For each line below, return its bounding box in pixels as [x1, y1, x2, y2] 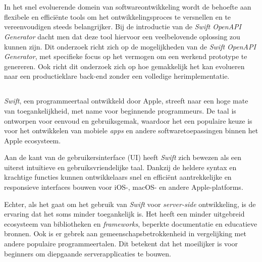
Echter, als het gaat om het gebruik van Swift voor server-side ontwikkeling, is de [4, 198, 256, 209]
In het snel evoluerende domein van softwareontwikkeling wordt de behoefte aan [4, 2, 251, 12]
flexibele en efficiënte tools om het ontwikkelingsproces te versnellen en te [4, 11, 231, 22]
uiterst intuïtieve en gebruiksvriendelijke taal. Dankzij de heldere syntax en [4, 162, 237, 172]
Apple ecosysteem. [4, 135, 61, 145]
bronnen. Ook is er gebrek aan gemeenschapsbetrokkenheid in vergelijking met [4, 228, 246, 239]
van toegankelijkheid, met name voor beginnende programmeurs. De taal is [4, 105, 236, 116]
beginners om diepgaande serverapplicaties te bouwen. [4, 248, 171, 258]
